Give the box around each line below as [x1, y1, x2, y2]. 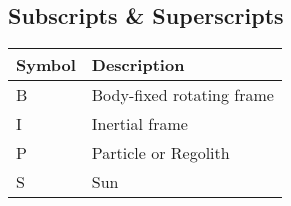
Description [91, 53, 185, 77]
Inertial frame [91, 112, 188, 136]
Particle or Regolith [91, 141, 230, 165]
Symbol [16, 53, 76, 77]
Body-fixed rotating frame [91, 83, 274, 107]
